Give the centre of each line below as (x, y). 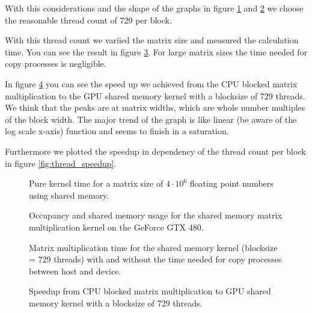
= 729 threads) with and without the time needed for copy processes (155, 259)
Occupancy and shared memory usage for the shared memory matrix (155, 215)
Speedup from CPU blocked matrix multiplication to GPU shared (150, 291)
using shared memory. (69, 195)
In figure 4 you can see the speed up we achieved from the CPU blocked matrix (151, 83)
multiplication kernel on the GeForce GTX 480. (116, 227)
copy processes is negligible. (56, 64)
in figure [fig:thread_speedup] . (61, 163)
